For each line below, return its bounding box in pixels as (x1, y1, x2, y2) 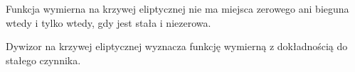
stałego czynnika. (6, 52, 81, 67)
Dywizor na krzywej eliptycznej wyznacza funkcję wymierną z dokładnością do (6, 39, 348, 54)
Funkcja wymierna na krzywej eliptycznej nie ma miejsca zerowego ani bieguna (6, 1, 349, 16)
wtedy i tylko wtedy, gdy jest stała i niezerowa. (6, 15, 211, 30)
